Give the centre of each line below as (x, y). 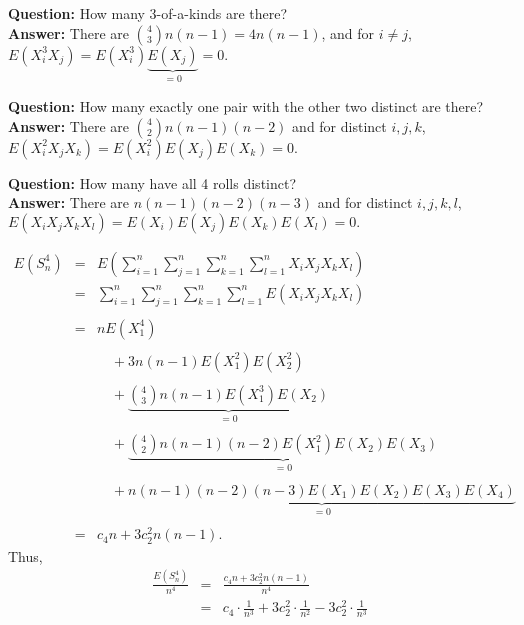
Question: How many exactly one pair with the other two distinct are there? (246, 106)
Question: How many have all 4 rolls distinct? (152, 182)
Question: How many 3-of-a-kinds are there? (148, 13)
